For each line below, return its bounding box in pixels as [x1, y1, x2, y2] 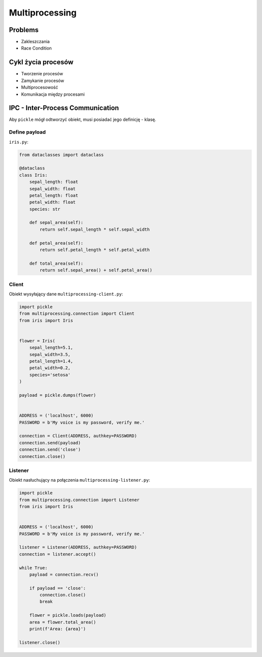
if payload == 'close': [29, 585, 86, 591]
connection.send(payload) [19, 440, 81, 445]
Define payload [9, 129, 46, 135]
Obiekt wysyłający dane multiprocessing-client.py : [9, 291, 123, 297]
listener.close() [19, 640, 61, 645]
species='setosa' [29, 372, 71, 377]
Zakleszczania [21, 39, 50, 45]
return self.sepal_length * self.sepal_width [39, 226, 150, 232]
